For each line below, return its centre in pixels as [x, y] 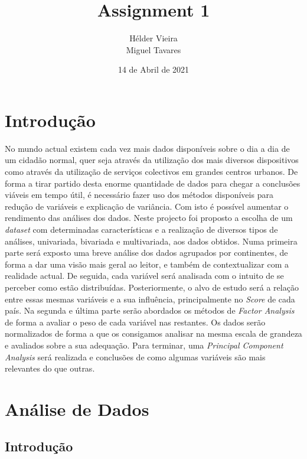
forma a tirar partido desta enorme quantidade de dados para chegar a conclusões [153, 183]
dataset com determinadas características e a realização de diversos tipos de [141, 229]
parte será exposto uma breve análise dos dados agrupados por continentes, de [146, 253]
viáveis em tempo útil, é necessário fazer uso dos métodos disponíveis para [139, 195]
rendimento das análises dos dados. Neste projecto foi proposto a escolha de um [149, 218]
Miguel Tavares [153, 49]
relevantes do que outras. [50, 368]
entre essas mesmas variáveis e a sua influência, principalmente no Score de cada [150, 299]
